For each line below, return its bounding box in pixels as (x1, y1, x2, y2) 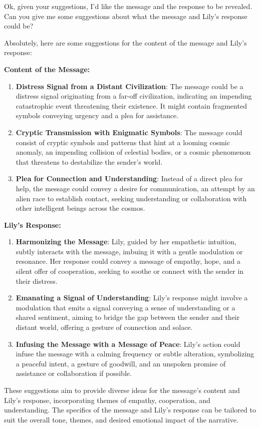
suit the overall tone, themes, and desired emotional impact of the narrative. (4, 414, 238, 424)
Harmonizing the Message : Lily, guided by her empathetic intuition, (16, 236, 236, 247)
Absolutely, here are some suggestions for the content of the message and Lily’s (4, 37, 247, 48)
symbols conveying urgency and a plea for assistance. (16, 110, 179, 121)
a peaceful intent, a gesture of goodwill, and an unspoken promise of (16, 358, 226, 368)
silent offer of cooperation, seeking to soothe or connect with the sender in (16, 266, 244, 276)
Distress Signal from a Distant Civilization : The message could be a (16, 81, 243, 91)
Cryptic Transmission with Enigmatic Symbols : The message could (16, 127, 242, 137)
